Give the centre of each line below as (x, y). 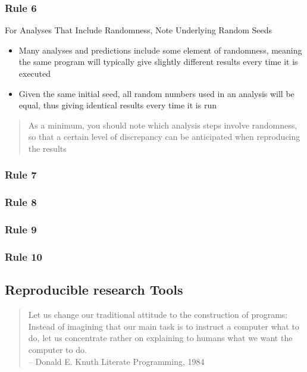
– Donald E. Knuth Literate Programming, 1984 (116, 361)
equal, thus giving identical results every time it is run (118, 105)
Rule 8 (21, 202)
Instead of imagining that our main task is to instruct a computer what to (164, 326)
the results (47, 148)
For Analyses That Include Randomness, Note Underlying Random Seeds (139, 30)
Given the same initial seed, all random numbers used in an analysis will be (156, 93)
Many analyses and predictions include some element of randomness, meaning (160, 50)
